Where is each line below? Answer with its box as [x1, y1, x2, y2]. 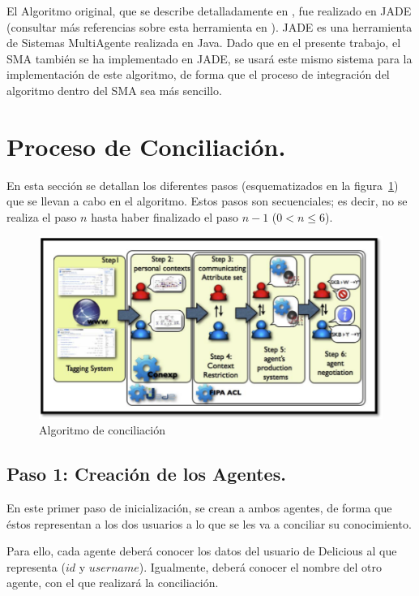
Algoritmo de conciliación [39, 421, 165, 438]
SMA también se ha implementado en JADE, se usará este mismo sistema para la [6, 50, 413, 67]
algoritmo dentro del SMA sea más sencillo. [6, 81, 222, 98]
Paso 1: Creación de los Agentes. [6, 461, 286, 486]
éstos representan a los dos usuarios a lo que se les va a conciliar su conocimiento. [6, 515, 412, 532]
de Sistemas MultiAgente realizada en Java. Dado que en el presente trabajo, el [6, 34, 401, 51]
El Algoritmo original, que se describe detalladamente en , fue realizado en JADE [6, 2, 412, 19]
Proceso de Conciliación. [6, 129, 286, 162]
